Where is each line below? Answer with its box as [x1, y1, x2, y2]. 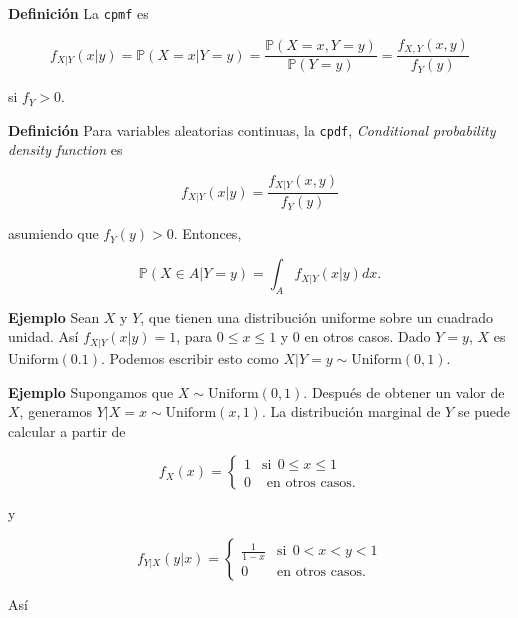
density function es [8, 139, 123, 160]
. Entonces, [173, 223, 242, 244]
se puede [457, 401, 511, 422]
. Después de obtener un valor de [303, 381, 505, 402]
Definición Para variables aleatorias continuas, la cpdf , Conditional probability [8, 119, 496, 140]
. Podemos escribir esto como [101, 347, 279, 368]
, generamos [19, 401, 93, 422]
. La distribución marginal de [261, 401, 441, 422]
